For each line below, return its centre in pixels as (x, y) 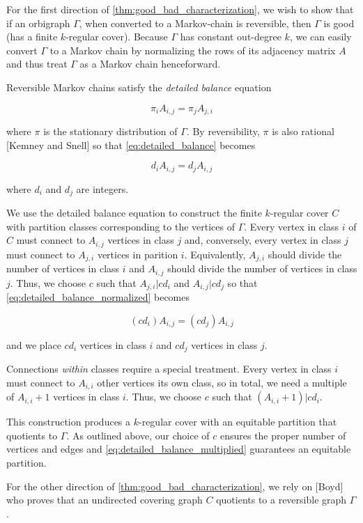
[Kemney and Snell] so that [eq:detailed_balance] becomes (131, 145)
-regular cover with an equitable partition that (238, 422)
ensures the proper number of (283, 435)
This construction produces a (69, 422)
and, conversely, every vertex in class (263, 240)
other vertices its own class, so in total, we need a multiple (222, 382)
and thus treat (37, 64)
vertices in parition (138, 254)
